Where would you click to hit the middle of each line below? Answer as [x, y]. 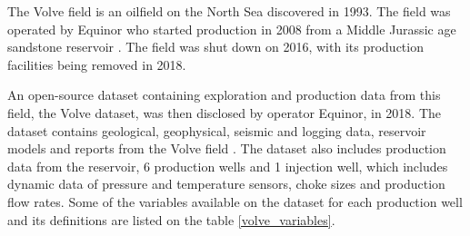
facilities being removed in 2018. [97, 64]
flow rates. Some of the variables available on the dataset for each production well [235, 201]
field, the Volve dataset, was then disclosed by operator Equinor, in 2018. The [225, 112]
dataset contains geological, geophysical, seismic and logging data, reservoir [217, 130]
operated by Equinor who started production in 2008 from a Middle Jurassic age [232, 29]
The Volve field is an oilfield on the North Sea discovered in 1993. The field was [229, 11]
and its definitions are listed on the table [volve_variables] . [171, 219]
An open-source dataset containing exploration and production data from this [224, 95]
